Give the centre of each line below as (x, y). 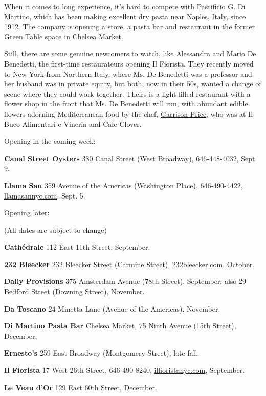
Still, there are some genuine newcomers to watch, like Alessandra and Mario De (130, 53)
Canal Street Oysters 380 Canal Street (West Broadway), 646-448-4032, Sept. (131, 158)
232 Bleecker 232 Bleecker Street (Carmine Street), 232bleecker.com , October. (129, 264)
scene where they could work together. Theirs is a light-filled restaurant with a (127, 93)
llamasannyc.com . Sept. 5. (45, 195)
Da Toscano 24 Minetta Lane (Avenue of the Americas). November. (112, 308)
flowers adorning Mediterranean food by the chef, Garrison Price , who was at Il (129, 113)
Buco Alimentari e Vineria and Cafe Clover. (73, 124)
